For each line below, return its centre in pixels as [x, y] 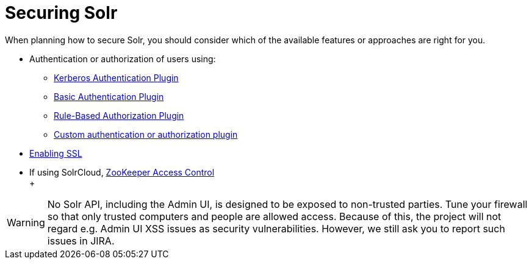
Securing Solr [61, 13]
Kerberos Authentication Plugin [116, 77]
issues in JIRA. [81, 241]
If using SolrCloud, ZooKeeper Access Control [122, 172]
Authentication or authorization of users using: [123, 59]
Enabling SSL [56, 153]
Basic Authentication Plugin [109, 96]
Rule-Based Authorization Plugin [119, 115]
